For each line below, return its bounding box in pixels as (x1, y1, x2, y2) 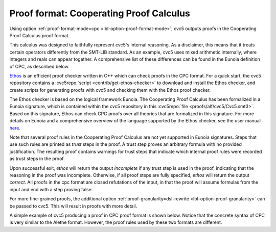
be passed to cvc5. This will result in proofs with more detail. (9, 203, 137, 209)
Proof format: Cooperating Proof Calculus (9, 8, 190, 19)
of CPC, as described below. (9, 63, 70, 69)
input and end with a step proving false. (9, 186, 93, 192)
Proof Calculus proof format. (9, 32, 70, 38)
